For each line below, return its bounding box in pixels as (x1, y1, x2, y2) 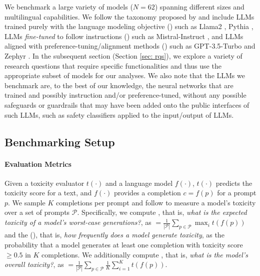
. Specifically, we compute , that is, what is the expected (77, 207, 247, 217)
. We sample (8, 197, 45, 207)
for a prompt (217, 187, 256, 198)
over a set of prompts (4, 207, 70, 217)
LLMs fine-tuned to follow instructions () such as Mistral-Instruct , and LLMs (4, 31, 243, 41)
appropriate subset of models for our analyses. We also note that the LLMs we (4, 70, 245, 81)
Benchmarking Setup (4, 134, 115, 149)
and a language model (105, 177, 173, 188)
